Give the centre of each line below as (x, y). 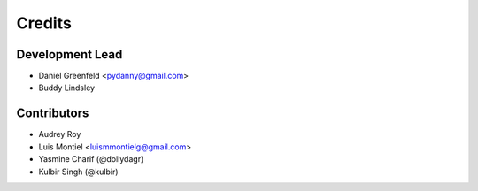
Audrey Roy (60, 134)
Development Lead (69, 54)
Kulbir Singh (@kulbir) (78, 172)
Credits (44, 23)
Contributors (53, 114)
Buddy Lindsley (67, 88)
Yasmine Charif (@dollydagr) (91, 159)
